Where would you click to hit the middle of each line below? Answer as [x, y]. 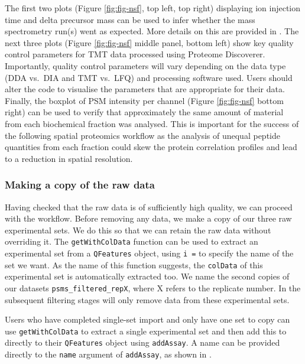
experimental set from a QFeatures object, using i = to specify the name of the [149, 253]
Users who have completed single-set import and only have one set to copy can [147, 319]
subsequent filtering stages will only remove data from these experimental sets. [147, 299]
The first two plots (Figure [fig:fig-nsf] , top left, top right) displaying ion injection [153, 8]
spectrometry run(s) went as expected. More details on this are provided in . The [152, 31]
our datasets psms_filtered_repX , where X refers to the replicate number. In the [153, 287]
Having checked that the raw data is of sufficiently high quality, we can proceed [149, 207]
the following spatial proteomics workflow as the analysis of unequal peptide [142, 135]
